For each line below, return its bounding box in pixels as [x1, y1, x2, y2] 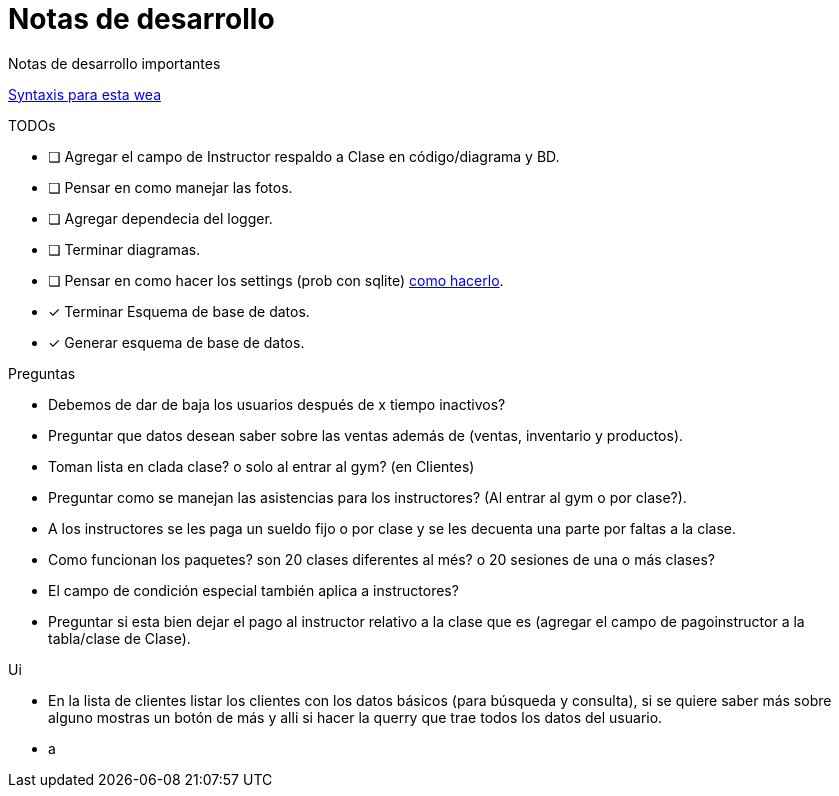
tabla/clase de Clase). [48, 629, 191, 647]
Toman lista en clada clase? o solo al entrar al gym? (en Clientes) [48, 457, 475, 475]
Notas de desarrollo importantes [8, 54, 221, 72]
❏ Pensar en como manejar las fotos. [48, 178, 293, 196]
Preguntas [8, 364, 76, 382]
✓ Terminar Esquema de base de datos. [48, 302, 310, 320]
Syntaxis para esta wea [8, 85, 161, 103]
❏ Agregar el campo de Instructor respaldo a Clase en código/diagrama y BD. [48, 147, 560, 165]
